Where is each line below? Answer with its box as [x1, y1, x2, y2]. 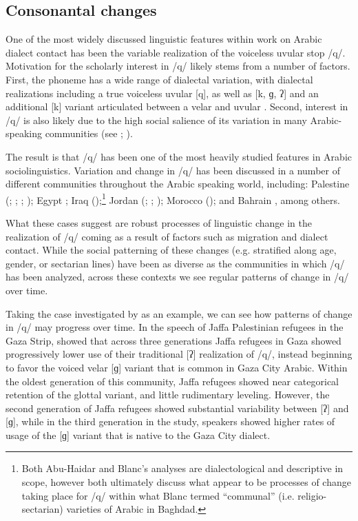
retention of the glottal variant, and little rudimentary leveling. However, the [6, 387, 330, 402]
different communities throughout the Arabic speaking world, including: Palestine [6, 176, 350, 191]
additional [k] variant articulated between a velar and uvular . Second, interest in [6, 99, 348, 114]
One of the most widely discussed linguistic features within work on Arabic [6, 32, 322, 46]
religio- [297, 488, 327, 502]
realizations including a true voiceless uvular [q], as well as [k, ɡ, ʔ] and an [6, 85, 319, 100]
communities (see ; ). [45, 126, 133, 141]
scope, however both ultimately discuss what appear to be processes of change [21, 475, 351, 489]
